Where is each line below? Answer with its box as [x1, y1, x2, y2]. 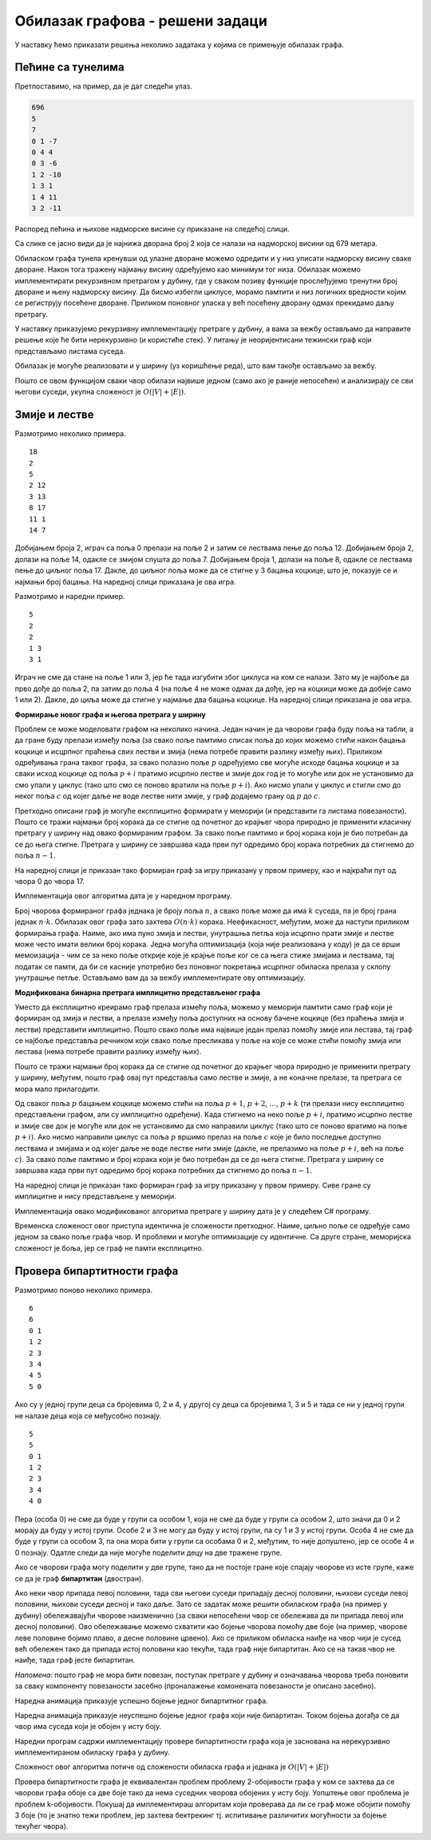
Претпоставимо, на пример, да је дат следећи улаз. [14, 81, 192, 91]
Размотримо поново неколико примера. [14, 1285, 153, 1295]
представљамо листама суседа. [14, 346, 125, 355]
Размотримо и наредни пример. [14, 592, 125, 601]
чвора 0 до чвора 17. [14, 876, 85, 886]
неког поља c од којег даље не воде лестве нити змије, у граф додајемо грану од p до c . [14, 791, 321, 801]
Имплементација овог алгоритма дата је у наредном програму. [14, 891, 233, 901]
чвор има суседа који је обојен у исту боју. [14, 1722, 162, 1731]
